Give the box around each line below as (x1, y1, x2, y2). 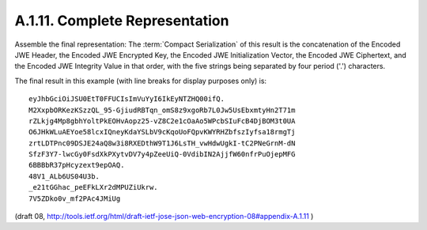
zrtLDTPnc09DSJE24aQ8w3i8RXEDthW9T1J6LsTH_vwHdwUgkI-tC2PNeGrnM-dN (28, 138, 296, 148)
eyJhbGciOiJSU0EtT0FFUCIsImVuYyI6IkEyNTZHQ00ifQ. (28, 95, 225, 104)
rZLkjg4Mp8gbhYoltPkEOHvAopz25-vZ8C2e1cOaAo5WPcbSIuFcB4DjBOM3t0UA (28, 116, 296, 126)
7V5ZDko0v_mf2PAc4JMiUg (28, 194, 121, 203)
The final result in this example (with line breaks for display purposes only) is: (14, 76, 267, 85)
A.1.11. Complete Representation (14, 12, 229, 29)
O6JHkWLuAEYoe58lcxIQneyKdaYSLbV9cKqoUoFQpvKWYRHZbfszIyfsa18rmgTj (28, 127, 296, 137)
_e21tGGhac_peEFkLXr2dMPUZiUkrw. (28, 183, 158, 192)
